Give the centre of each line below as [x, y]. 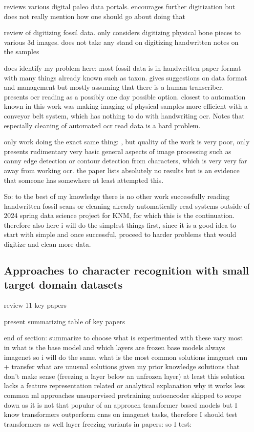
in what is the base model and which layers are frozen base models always [115, 347]
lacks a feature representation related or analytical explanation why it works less [124, 385]
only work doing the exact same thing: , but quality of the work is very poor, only [127, 142]
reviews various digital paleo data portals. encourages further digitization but [120, 6]
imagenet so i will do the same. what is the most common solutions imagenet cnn [126, 357]
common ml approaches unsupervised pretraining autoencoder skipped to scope [123, 395]
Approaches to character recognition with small [127, 270]
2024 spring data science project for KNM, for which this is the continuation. [119, 215]
